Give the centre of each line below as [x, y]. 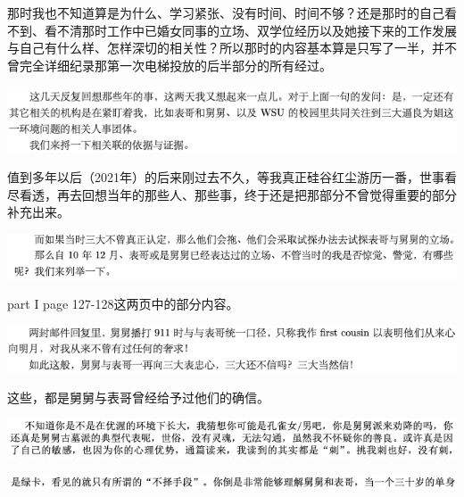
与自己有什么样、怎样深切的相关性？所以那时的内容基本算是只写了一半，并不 [232, 48]
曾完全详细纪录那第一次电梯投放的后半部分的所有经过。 [170, 65]
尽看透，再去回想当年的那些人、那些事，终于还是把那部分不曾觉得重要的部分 [232, 194]
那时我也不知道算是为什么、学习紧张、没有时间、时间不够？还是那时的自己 [226, 12]
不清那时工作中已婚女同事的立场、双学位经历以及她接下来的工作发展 [257, 30]
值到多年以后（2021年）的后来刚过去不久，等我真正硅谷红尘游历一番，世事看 [232, 177]
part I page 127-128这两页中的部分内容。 [123, 304]
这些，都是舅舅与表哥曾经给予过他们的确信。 [138, 397]
